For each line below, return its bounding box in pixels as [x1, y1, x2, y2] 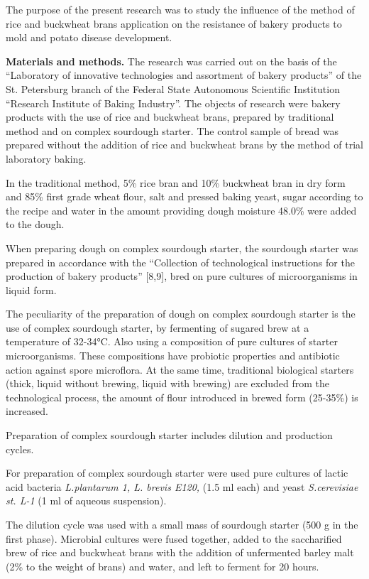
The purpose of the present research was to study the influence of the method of [6, 2, 355, 16]
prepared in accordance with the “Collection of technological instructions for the [6, 254, 355, 269]
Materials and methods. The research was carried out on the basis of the [6, 53, 337, 68]
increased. [6, 404, 49, 418]
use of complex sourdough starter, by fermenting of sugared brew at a [6, 320, 309, 335]
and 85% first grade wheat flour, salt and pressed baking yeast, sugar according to [6, 189, 363, 204]
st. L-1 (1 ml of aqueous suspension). [6, 493, 167, 508]
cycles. [6, 441, 34, 456]
